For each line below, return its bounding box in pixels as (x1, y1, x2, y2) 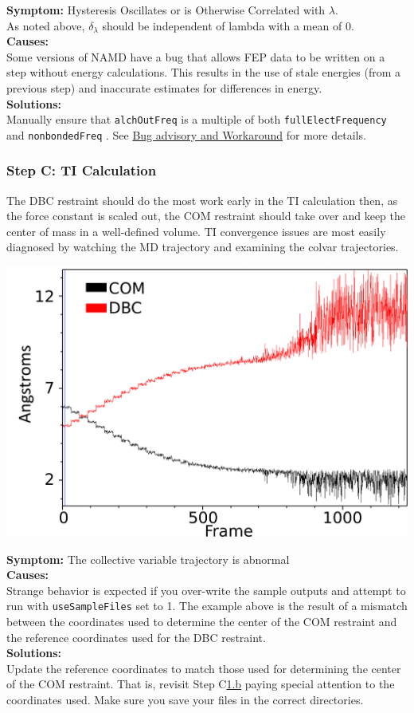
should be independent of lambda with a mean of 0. (102, 17, 354, 33)
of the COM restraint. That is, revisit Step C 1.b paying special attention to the (6, 676, 395, 692)
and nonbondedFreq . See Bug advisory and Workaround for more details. (6, 126, 366, 143)
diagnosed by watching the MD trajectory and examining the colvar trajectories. (6, 238, 399, 255)
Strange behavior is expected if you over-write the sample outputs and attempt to (6, 581, 406, 598)
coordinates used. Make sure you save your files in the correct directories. (6, 691, 364, 708)
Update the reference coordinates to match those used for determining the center (6, 660, 401, 676)
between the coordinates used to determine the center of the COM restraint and (6, 613, 397, 630)
